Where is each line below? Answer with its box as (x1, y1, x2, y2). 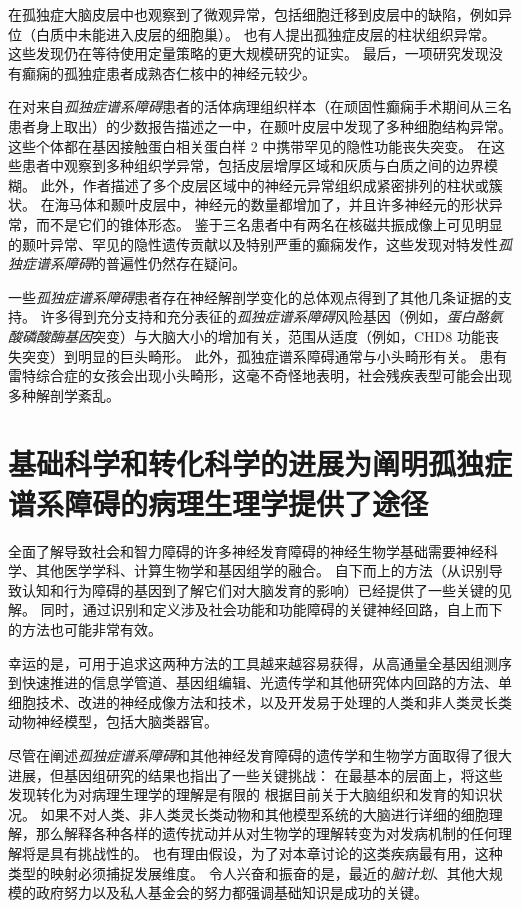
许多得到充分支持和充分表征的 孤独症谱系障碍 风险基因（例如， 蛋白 (40, 306, 475, 327)
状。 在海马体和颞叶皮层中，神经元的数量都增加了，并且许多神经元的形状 (8, 194, 489, 215)
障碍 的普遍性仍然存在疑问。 (63, 253, 246, 274)
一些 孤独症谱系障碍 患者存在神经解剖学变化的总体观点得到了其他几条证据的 (8, 286, 498, 307)
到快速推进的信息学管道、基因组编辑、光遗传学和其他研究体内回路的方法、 (8, 672, 498, 693)
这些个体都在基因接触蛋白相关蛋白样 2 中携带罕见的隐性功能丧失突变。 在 (8, 135, 491, 156)
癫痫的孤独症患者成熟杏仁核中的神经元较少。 (21, 62, 316, 83)
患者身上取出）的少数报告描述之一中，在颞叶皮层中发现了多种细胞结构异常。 (8, 115, 512, 136)
